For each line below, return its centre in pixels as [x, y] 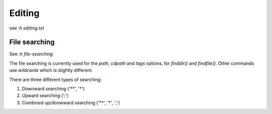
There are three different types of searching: [55, 79]
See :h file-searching [31, 54]
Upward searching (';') [45, 95]
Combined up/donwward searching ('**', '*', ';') [71, 102]
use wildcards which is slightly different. [51, 70]
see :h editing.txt [27, 28]
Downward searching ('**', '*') [53, 89]
